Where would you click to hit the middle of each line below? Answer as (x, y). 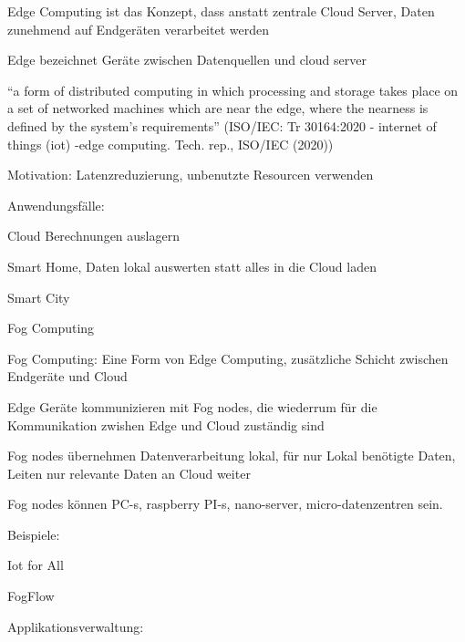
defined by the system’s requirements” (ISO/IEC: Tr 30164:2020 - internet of (222, 125)
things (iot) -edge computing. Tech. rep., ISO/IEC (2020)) (170, 144)
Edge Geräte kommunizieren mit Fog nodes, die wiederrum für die (192, 406)
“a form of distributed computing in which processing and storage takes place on (233, 90)
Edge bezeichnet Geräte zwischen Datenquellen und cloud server (187, 60)
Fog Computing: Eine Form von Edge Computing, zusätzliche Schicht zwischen (228, 358)
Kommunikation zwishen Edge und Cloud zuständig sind (166, 425)
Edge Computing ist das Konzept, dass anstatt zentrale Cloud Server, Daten (221, 11)
